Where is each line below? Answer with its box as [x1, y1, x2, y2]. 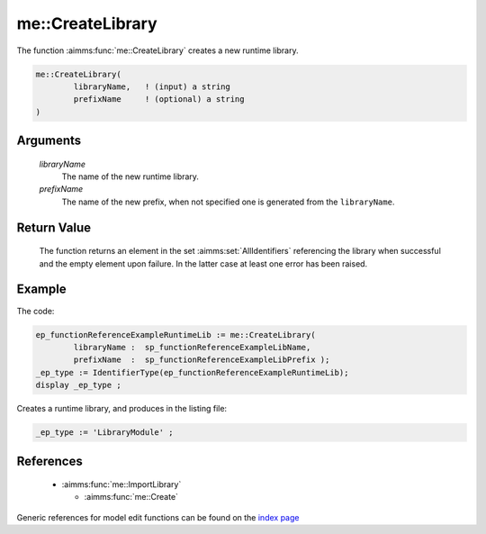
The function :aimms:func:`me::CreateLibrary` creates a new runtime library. [16, 45, 299, 56]
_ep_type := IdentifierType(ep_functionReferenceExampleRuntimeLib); [35, 367, 349, 377]
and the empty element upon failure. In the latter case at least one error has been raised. [39, 258, 368, 269]
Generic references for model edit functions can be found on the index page [16, 511, 300, 522]
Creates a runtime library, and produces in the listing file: [16, 403, 228, 414]
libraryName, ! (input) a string [73, 81, 231, 92]
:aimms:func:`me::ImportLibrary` [61, 479, 182, 490]
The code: [16, 305, 55, 316]
